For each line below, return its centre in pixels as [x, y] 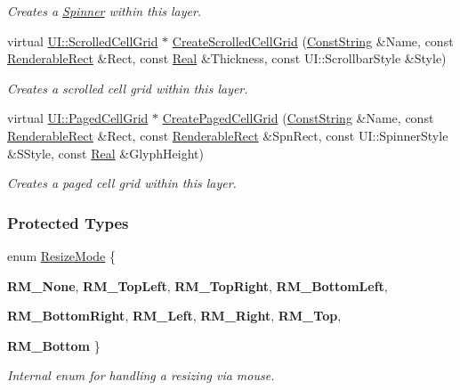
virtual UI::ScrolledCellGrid [83, 41]
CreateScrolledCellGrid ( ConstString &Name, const [313, 41]
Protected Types [68, 222]
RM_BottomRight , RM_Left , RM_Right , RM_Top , [174, 316]
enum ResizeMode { [61, 255]
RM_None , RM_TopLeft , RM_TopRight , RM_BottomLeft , [198, 285]
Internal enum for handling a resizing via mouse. [141, 375]
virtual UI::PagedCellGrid [78, 118]
